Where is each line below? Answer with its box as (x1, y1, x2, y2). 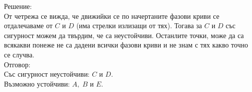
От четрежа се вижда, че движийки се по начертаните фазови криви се (4, 10, 220, 21)
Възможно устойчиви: (4, 78, 70, 89)
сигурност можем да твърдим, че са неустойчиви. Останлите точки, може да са (4, 30, 244, 40)
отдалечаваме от (4, 20, 53, 31)
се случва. (4, 49, 35, 59)
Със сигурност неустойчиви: (4, 69, 90, 79)
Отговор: (4, 59, 31, 69)
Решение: (4, 1, 32, 11)
